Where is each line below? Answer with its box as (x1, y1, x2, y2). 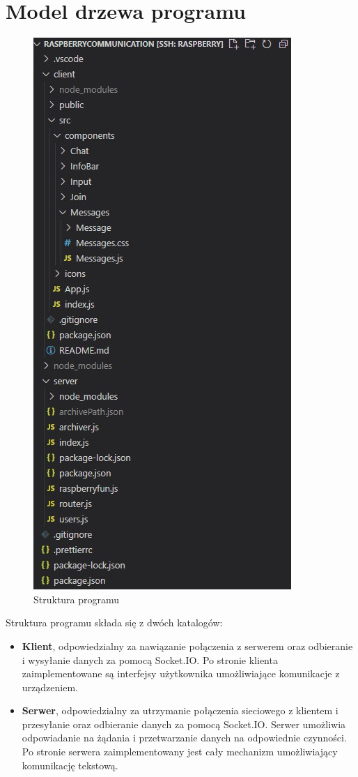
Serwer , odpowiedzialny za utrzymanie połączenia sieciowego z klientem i (22, 703, 338, 718)
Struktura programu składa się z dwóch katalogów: (6, 615, 223, 630)
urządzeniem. (22, 679, 78, 694)
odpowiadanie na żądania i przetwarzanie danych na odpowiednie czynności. (22, 730, 347, 745)
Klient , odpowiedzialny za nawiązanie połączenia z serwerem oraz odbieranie (22, 638, 353, 653)
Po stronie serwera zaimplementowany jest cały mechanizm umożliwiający (22, 744, 338, 759)
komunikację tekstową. (22, 757, 118, 772)
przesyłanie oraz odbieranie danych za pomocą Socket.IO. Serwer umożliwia (22, 716, 346, 731)
